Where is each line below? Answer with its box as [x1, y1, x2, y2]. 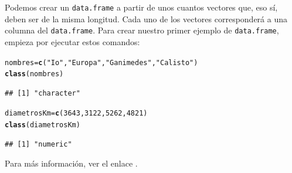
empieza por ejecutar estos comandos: [5, 35, 140, 48]
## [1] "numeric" [5, 140, 72, 148]
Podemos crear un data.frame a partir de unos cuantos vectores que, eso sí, [5, 1, 278, 13]
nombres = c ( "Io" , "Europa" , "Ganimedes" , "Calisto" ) [5, 58, 198, 67]
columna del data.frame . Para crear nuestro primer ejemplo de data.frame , [5, 24, 279, 36]
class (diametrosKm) [5, 121, 80, 130]
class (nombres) [5, 70, 64, 79]
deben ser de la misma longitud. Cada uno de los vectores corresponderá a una [5, 12, 288, 25]
